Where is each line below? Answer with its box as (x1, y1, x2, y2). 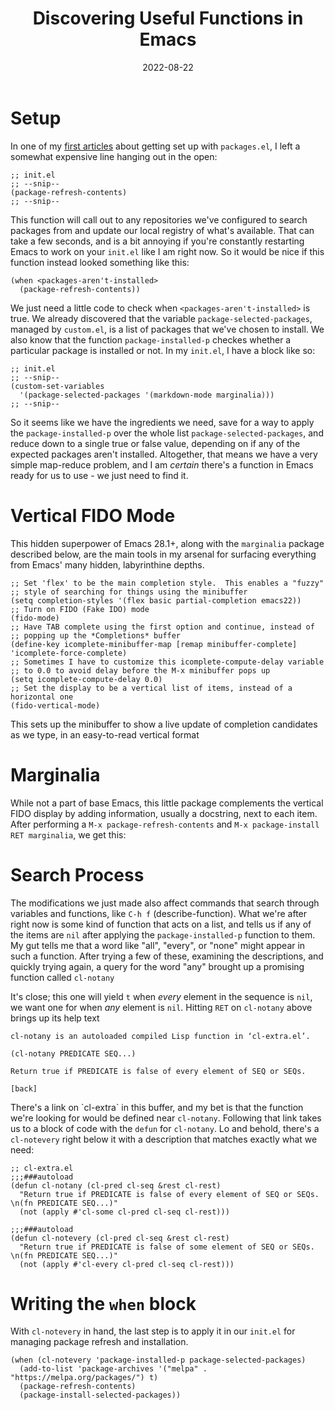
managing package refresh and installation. (10, 1336, 189, 1348)
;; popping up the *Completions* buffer (10, 630, 182, 641)
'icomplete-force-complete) (10, 648, 128, 658)
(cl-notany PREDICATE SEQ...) (10, 1048, 137, 1059)
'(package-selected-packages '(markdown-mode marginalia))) (19, 390, 275, 400)
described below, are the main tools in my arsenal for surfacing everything (10, 548, 317, 560)
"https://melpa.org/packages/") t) (10, 1373, 159, 1383)
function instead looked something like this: (10, 256, 190, 268)
